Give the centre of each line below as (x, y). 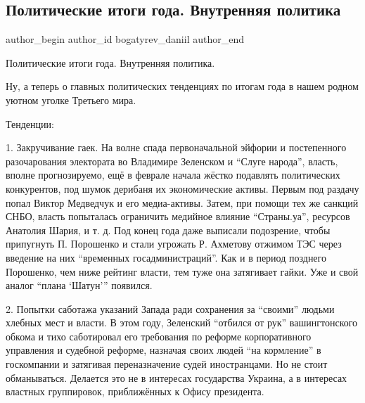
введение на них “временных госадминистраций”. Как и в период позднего (166, 257)
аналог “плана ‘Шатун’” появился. (79, 285)
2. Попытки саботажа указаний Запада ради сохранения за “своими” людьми (170, 308)
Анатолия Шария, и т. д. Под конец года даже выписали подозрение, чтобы (168, 230)
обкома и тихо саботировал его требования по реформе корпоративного (159, 336)
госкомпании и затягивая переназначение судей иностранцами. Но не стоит (167, 364)
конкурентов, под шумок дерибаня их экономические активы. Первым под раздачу (182, 188)
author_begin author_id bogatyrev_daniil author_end (125, 39)
